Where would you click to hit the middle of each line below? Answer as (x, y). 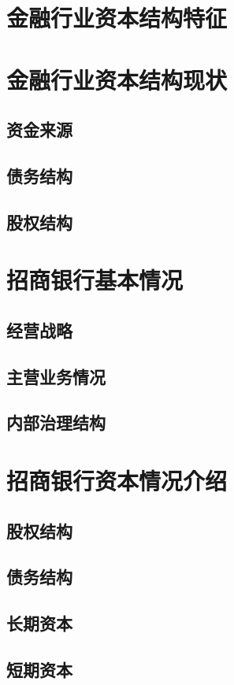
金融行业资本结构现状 (117, 79)
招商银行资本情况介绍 (117, 480)
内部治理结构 (56, 422)
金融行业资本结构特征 (117, 18)
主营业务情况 (56, 376)
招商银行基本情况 (95, 280)
